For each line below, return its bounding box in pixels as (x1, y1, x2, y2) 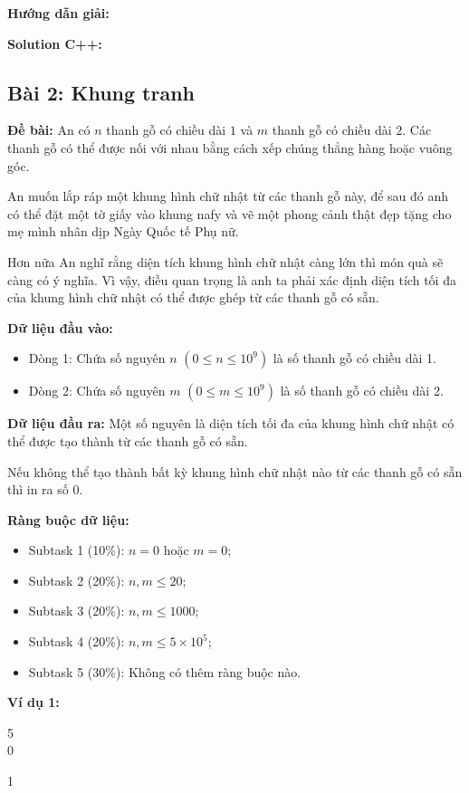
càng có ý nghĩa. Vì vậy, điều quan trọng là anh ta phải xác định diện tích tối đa (7, 270, 456, 289)
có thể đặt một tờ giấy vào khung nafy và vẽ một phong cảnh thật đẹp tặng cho (7, 204, 452, 223)
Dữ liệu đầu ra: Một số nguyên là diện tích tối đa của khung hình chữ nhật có (7, 414, 455, 433)
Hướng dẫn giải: (7, 4, 110, 22)
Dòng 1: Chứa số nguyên (28, 349, 166, 368)
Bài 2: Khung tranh (7, 78, 196, 106)
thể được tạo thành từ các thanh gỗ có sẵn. (7, 431, 248, 450)
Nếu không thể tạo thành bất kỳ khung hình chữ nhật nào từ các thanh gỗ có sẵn (7, 462, 463, 481)
